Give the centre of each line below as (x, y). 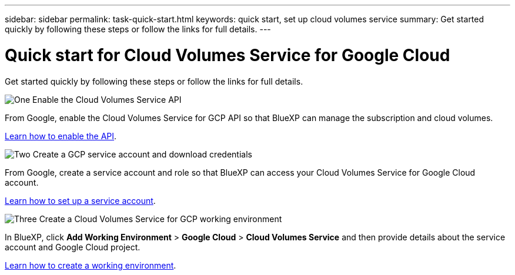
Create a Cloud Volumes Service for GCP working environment (160, 219)
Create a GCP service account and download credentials (142, 154)
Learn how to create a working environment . (91, 265)
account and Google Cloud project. (73, 247)
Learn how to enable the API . (61, 136)
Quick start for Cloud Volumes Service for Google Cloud (228, 55)
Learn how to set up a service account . (80, 200)
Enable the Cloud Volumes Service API (107, 99)
